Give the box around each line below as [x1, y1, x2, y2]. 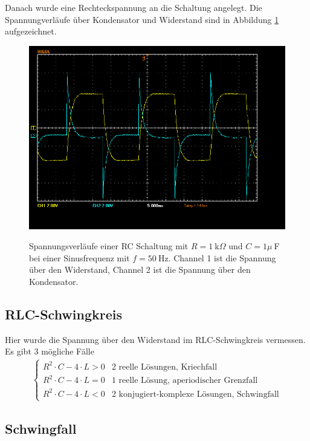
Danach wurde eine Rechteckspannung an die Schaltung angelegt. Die [5, 1, 262, 13]
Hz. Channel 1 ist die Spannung [158, 251, 276, 264]
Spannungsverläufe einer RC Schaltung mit [29, 240, 189, 252]
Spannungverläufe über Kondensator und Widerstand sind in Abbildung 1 [5, 13, 279, 25]
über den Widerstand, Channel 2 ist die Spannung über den [29, 263, 251, 276]
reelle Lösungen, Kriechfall [118, 362, 218, 371]
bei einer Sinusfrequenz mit [29, 251, 130, 264]
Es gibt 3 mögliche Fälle [5, 345, 94, 358]
